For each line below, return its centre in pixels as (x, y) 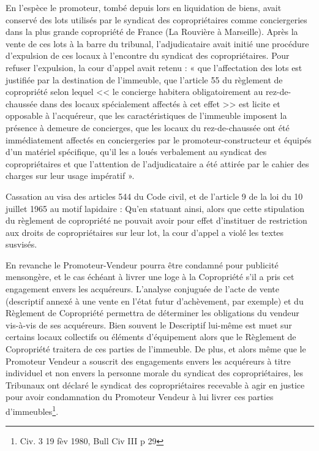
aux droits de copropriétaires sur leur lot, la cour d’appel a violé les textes (145, 232)
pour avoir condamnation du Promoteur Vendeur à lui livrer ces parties (140, 397)
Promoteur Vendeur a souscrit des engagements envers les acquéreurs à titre (148, 361)
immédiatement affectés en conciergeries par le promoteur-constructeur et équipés (159, 139)
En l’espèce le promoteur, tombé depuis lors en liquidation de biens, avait (144, 7)
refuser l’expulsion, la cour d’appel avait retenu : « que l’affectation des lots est (154, 67)
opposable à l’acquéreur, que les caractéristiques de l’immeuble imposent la (146, 116)
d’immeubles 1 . (32, 410)
